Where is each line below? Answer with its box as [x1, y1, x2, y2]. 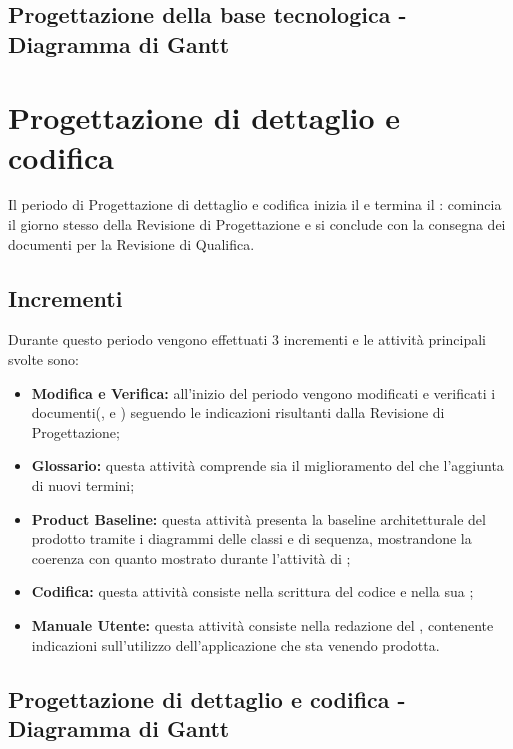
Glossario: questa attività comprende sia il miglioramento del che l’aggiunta [31, 455, 504, 476]
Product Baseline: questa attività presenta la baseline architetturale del [31, 508, 486, 529]
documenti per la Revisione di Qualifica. [8, 233, 255, 254]
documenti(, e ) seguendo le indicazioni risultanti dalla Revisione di [31, 402, 445, 423]
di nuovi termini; [31, 475, 135, 496]
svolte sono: [8, 349, 79, 370]
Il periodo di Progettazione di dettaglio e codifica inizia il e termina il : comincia [8, 194, 502, 215]
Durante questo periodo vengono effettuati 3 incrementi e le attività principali [8, 329, 487, 350]
